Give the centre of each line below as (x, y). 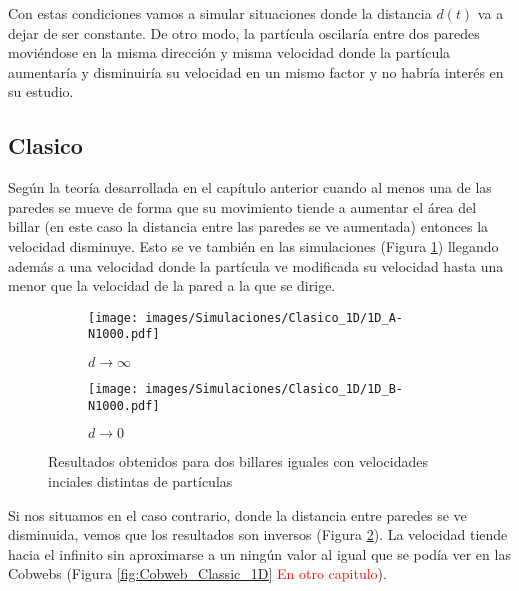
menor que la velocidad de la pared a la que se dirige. (172, 285)
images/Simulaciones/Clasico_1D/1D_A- (274, 317)
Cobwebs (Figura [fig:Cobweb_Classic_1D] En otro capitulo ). (197, 573)
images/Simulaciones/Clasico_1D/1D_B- (274, 389)
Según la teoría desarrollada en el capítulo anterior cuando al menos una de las (250, 187)
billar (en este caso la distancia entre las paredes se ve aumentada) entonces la (248, 226)
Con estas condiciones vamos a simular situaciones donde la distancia (220, 13)
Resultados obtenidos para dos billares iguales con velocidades (238, 461)
